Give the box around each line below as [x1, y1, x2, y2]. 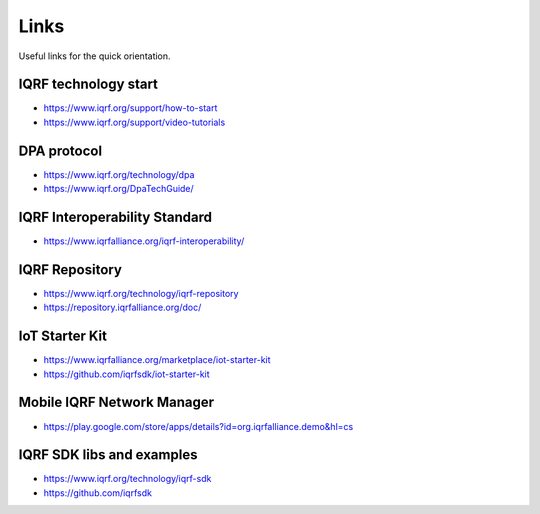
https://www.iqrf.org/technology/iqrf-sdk [43, 473, 212, 485]
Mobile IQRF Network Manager [18, 394, 215, 411]
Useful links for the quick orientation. [18, 50, 171, 62]
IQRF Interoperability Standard [18, 208, 212, 225]
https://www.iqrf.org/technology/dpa [43, 168, 195, 180]
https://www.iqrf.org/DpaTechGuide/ [43, 183, 194, 195]
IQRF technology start [18, 76, 159, 93]
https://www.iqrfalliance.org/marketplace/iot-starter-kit [43, 354, 271, 366]
